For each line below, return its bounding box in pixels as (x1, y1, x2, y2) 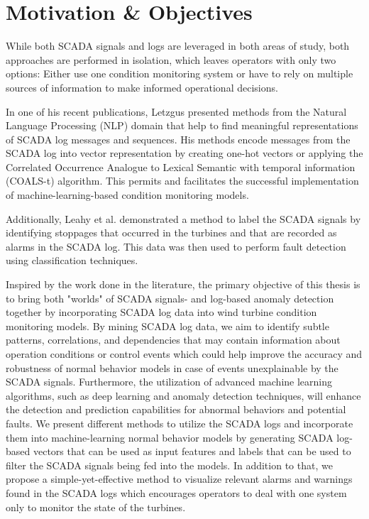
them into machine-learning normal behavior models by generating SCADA (6, 430, 334, 444)
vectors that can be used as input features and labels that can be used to (33, 444, 351, 459)
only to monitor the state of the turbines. (6, 499, 186, 514)
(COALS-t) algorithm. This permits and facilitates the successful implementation (6, 173, 359, 188)
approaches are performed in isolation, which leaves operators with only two (6, 52, 336, 67)
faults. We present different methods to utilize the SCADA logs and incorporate (6, 415, 353, 430)
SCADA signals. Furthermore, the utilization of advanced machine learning (6, 374, 333, 389)
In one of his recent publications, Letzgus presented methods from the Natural (6, 104, 347, 119)
